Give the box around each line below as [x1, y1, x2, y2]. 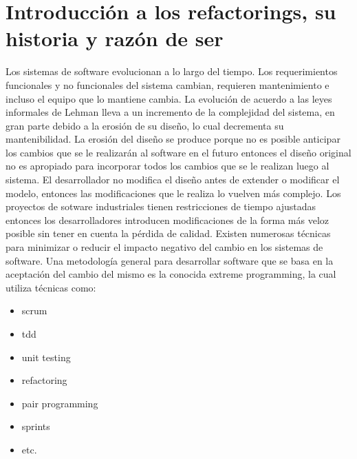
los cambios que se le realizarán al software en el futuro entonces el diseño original [6, 145, 351, 159]
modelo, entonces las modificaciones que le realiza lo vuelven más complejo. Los [6, 185, 341, 200]
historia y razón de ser [6, 24, 224, 52]
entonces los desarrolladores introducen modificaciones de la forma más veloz [6, 212, 329, 227]
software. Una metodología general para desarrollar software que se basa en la [6, 253, 334, 267]
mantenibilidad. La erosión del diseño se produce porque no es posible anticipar [6, 132, 340, 146]
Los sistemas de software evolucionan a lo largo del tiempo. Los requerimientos [6, 64, 338, 79]
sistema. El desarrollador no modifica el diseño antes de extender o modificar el [6, 172, 340, 187]
